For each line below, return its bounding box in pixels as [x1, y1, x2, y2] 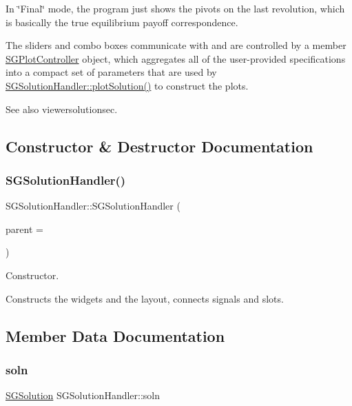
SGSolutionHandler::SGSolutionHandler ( [6, 199, 180, 213]
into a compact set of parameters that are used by [6, 65, 217, 79]
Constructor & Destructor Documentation [6, 135, 313, 156]
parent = [6, 221, 43, 236]
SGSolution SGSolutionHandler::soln [6, 388, 161, 403]
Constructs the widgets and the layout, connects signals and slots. [6, 291, 284, 305]
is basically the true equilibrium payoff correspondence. [6, 14, 238, 29]
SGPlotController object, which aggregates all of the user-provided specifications [6, 51, 346, 65]
